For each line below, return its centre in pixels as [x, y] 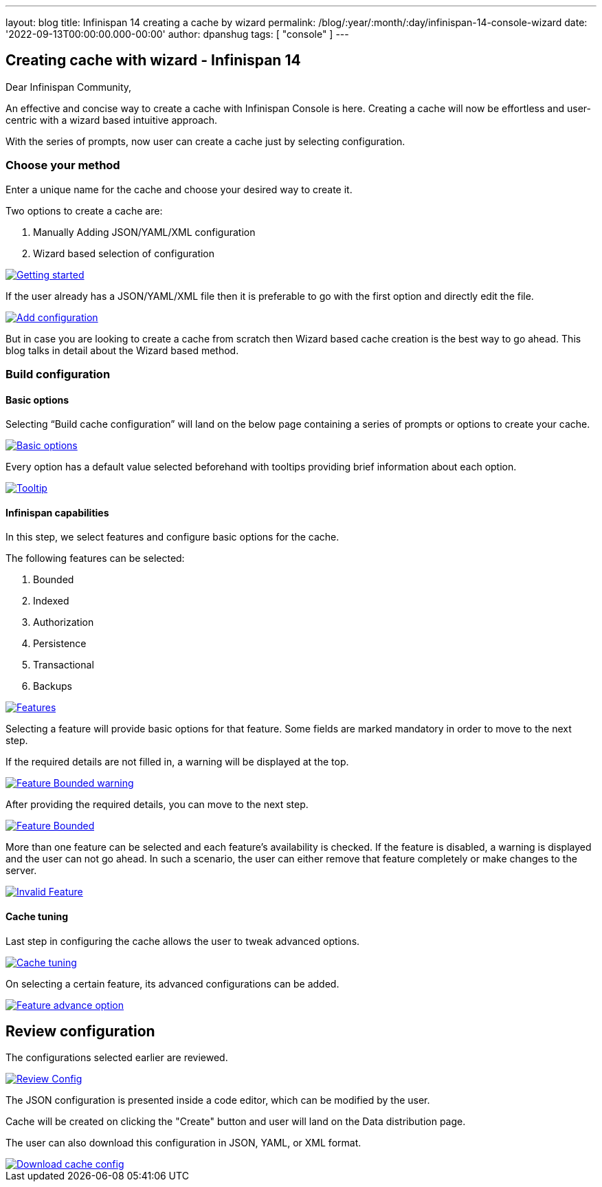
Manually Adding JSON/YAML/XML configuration [144, 232]
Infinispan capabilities [57, 512]
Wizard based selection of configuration [124, 253]
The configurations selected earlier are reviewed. [117, 1058]
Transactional [64, 665]
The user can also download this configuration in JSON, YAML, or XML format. [183, 1143]
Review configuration [80, 1032]
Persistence [60, 644]
